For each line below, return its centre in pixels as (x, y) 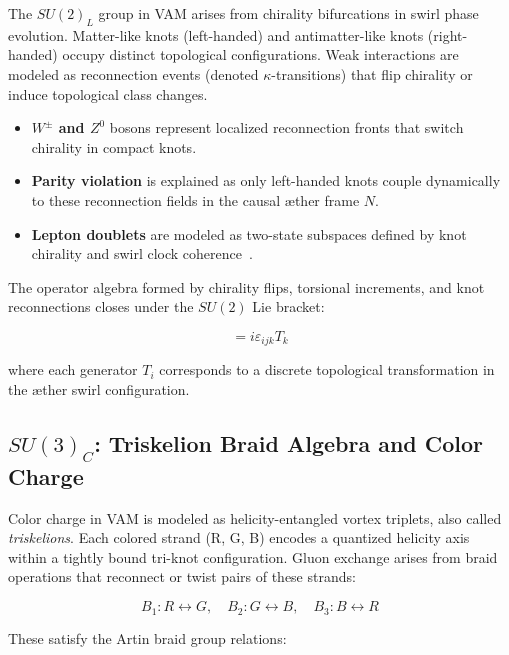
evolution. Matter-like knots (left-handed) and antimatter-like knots (216, 34)
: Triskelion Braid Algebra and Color (289, 442)
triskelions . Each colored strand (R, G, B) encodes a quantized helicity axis (239, 537)
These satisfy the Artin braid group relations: (147, 637)
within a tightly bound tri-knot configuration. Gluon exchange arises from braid (253, 556)
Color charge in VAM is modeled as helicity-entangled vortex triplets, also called (255, 517)
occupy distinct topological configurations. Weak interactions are (260, 54)
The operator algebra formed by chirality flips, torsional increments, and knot (246, 286)
